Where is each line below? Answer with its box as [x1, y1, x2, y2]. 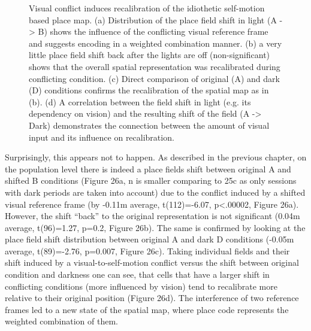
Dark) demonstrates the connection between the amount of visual [29, 119, 270, 131]
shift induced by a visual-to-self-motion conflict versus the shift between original [5, 256, 299, 269]
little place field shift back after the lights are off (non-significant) [29, 48, 270, 61]
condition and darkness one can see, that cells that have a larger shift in [5, 268, 270, 281]
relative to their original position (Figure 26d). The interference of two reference [5, 291, 299, 304]
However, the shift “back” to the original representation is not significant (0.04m [5, 209, 300, 222]
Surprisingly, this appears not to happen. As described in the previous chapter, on [5, 151, 307, 163]
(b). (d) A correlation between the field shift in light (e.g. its [29, 95, 251, 108]
